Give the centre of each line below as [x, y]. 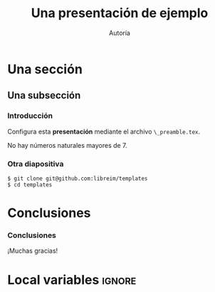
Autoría [120, 33]
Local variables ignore [72, 280]
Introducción [30, 116]
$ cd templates [30, 185]
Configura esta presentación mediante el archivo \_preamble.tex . [104, 131]
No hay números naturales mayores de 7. [67, 145]
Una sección [45, 69]
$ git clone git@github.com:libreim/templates [78, 178]
